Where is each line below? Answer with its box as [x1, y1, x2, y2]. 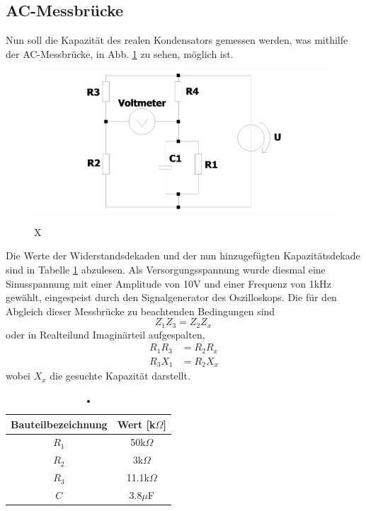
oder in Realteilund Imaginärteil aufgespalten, [6, 327, 205, 341]
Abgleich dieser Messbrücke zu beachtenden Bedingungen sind [6, 303, 275, 318]
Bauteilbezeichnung [11, 416, 108, 431]
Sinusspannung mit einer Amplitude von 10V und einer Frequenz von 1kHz [6, 276, 331, 290]
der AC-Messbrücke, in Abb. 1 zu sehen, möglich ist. [6, 46, 234, 61]
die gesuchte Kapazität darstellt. [50, 368, 190, 383]
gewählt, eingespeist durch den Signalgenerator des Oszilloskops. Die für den [6, 290, 337, 305]
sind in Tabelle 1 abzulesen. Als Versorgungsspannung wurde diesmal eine [6, 262, 326, 276]
